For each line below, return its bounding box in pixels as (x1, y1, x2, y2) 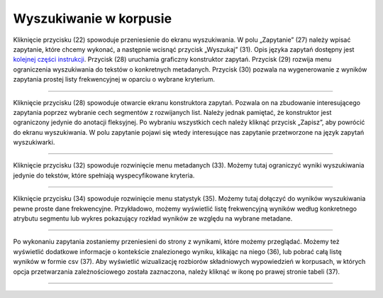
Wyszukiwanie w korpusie (13, 11, 172, 26)
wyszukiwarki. (13, 138, 55, 147)
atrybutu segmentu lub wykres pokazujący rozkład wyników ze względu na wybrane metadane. (13, 214, 293, 223)
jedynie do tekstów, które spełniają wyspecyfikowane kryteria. (13, 171, 195, 180)
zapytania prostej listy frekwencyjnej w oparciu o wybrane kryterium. (13, 75, 216, 84)
